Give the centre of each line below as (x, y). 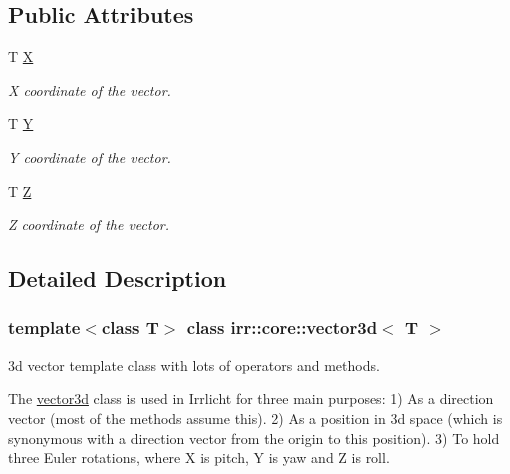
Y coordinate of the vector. (89, 156)
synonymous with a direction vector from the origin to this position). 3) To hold (254, 437)
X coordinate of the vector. (89, 89)
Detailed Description (117, 278)
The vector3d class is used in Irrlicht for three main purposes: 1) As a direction (251, 398)
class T (130, 327)
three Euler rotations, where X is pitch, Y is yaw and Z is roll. (199, 457)
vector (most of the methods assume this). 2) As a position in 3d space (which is (255, 417)
